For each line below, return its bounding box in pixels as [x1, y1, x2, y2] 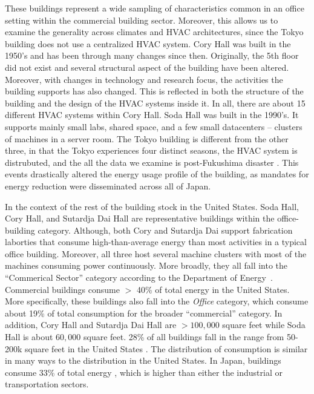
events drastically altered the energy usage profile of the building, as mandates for [5, 168, 309, 180]
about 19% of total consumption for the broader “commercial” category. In [5, 306, 283, 319]
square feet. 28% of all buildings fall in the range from [83, 330, 284, 343]
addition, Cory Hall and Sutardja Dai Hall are [5, 318, 177, 331]
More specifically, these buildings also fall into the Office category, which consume [5, 295, 309, 307]
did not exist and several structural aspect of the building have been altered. [5, 61, 289, 73]
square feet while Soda [222, 318, 306, 331]
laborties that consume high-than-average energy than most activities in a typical [5, 235, 307, 248]
